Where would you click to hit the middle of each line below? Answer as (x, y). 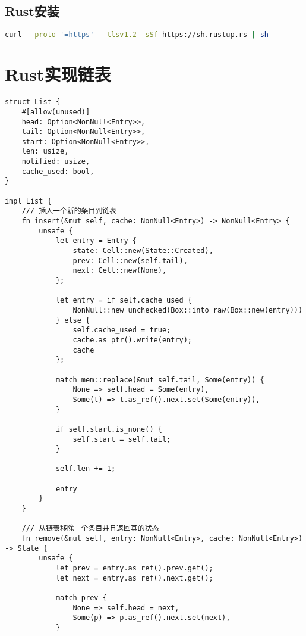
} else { (73, 320)
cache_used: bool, (58, 171)
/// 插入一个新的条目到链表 (69, 211)
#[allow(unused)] (56, 112)
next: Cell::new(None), (120, 271)
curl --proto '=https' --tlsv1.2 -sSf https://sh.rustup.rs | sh (137, 35)
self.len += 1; (86, 469)
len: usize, (45, 152)
